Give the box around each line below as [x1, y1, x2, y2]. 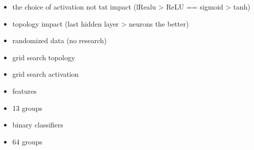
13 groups [12, 102, 43, 113]
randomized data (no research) [12, 35, 107, 46]
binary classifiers [12, 119, 63, 130]
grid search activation [12, 69, 79, 79]
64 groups [12, 136, 43, 146]
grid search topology [12, 52, 75, 62]
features [12, 85, 37, 96]
